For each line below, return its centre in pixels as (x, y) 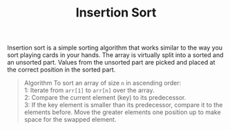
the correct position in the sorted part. (61, 69)
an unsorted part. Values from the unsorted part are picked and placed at (111, 63)
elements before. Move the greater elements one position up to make (122, 112)
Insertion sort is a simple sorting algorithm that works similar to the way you (115, 48)
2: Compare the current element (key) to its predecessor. (105, 98)
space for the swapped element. (70, 120)
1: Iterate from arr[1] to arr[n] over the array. (89, 90)
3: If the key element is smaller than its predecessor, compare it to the (123, 105)
